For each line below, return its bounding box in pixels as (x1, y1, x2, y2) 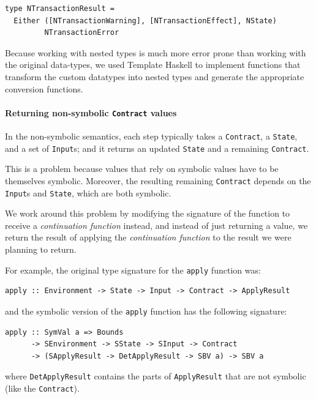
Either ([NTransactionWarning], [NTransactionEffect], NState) (13, 16, 277, 25)
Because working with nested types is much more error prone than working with (5, 46, 306, 59)
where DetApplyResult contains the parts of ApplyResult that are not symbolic (5, 370, 306, 382)
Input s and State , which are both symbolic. (5, 186, 171, 199)
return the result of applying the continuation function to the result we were (5, 231, 292, 244)
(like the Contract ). (5, 381, 80, 394)
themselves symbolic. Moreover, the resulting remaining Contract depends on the (5, 174, 311, 187)
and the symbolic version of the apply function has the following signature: (5, 304, 287, 317)
